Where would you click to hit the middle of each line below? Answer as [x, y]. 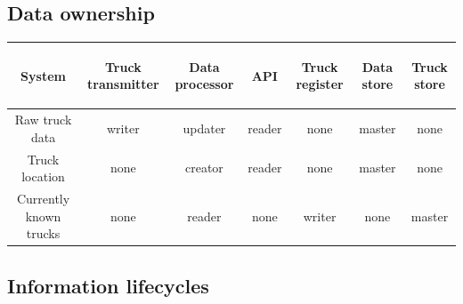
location [43, 176]
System [43, 75]
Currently [43, 199]
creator [204, 168]
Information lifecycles [108, 285]
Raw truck [43, 120]
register [320, 84]
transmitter [123, 84]
